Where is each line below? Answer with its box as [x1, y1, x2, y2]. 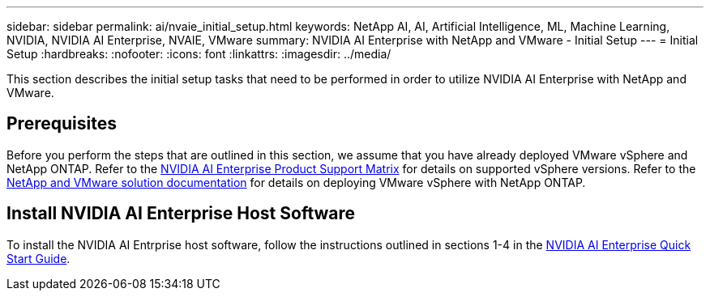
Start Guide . [6, 251, 71, 265]
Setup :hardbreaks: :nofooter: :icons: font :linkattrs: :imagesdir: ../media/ [6, 47, 391, 61]
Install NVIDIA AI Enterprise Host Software [6, 203, 356, 224]
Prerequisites [6, 113, 117, 134]
